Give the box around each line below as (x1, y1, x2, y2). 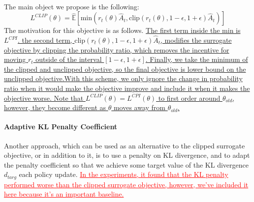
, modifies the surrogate (160, 35, 232, 45)
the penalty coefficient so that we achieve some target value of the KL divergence (4, 159, 249, 170)
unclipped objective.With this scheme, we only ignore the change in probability (4, 73, 243, 84)
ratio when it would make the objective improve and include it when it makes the (4, 83, 250, 93)
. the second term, (17, 35, 72, 45)
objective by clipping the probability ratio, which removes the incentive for (4, 44, 229, 55)
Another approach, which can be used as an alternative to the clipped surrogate (4, 140, 245, 150)
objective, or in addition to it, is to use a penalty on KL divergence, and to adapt (4, 150, 250, 160)
